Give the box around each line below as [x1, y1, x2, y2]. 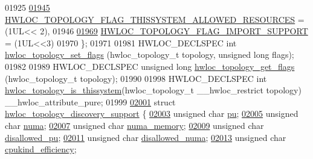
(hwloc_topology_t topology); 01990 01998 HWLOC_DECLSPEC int [5, 72, 267, 84]
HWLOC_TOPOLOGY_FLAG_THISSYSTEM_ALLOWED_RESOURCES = [5, 13, 305, 25]
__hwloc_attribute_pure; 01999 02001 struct [5, 95, 176, 108]
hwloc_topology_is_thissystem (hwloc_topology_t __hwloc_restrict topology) [5, 84, 302, 96]
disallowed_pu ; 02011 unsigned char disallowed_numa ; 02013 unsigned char [5, 131, 286, 143]
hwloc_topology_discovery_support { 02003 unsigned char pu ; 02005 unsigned [5, 107, 298, 120]
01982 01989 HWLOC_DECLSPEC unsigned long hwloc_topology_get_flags [5, 60, 295, 72]
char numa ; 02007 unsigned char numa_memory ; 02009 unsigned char [5, 119, 264, 131]
